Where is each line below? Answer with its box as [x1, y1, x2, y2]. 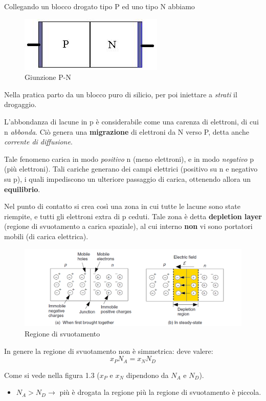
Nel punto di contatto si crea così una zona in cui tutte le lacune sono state [4, 201, 240, 212]
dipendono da [126, 369, 169, 380]
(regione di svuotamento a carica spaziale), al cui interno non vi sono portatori [4, 221, 253, 231]
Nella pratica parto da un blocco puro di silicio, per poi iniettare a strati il [4, 89, 237, 99]
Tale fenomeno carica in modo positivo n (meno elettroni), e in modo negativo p [4, 153, 254, 164]
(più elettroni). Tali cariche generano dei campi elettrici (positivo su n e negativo [4, 163, 258, 174]
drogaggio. [4, 99, 37, 110]
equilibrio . [4, 183, 40, 194]
